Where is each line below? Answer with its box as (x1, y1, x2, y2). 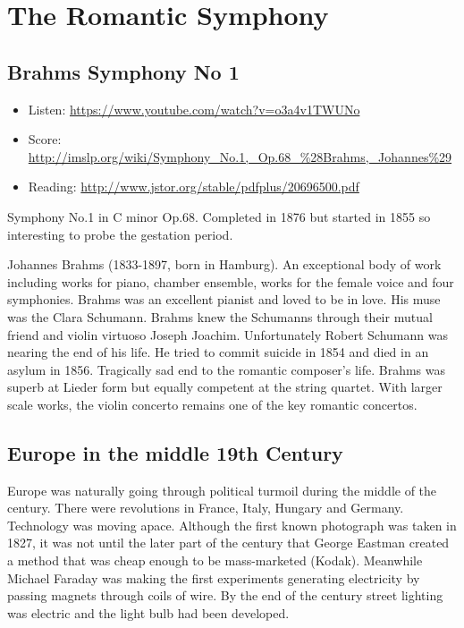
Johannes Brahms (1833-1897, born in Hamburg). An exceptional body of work (7, 255, 442, 274)
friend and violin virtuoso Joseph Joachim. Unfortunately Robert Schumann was (7, 325, 448, 344)
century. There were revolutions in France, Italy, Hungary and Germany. (7, 498, 404, 517)
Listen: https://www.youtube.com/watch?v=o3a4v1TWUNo (28, 99, 360, 118)
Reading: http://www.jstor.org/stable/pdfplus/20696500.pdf (28, 177, 359, 196)
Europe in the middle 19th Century (7, 438, 343, 466)
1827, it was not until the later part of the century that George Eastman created (7, 533, 450, 552)
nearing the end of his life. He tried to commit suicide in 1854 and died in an (7, 343, 429, 361)
